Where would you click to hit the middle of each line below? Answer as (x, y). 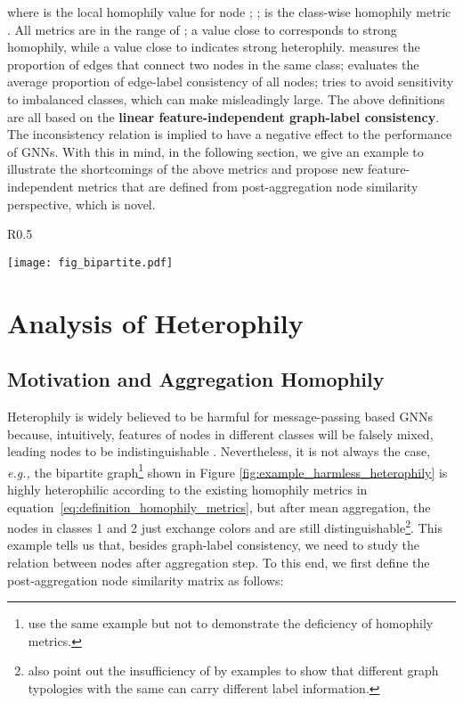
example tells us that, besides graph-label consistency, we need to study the (213, 545)
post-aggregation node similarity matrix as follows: (146, 580)
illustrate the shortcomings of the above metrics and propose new (186, 169)
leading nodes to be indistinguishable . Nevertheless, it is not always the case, (219, 451)
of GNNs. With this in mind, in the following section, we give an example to (215, 151)
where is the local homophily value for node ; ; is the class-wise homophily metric (229, 12)
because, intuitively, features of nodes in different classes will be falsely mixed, (220, 433)
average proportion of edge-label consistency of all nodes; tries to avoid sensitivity (231, 82)
